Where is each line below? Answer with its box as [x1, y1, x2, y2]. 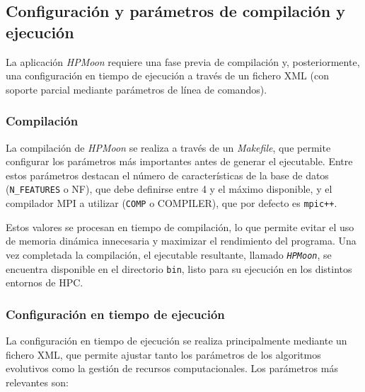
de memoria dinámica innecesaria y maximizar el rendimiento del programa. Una [6, 233, 357, 248]
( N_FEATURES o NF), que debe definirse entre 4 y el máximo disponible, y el [6, 181, 332, 196]
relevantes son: [6, 374, 69, 389]
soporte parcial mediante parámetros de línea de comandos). [6, 82, 267, 96]
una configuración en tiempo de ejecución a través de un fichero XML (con [6, 68, 329, 83]
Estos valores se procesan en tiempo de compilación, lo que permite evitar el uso [6, 219, 354, 234]
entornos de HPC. [6, 275, 83, 290]
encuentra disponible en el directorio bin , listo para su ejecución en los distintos [6, 261, 352, 276]
